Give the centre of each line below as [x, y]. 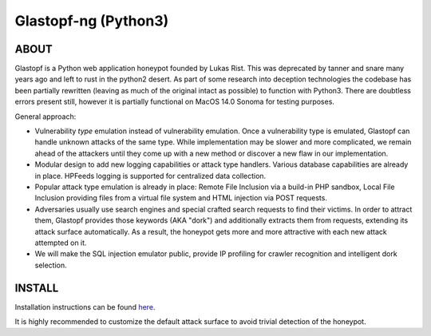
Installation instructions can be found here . [85, 306]
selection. [51, 265]
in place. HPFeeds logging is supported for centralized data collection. [150, 176]
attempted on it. [61, 243]
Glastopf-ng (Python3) [92, 21]
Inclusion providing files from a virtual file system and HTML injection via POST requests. [181, 198]
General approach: [45, 117]
